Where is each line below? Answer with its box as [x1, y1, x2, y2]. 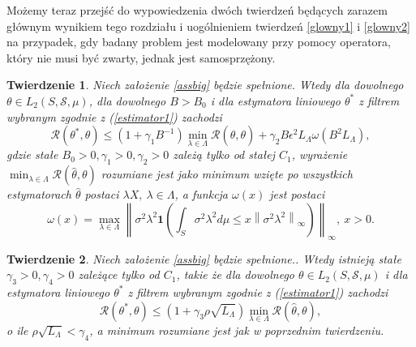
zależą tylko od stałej [173, 146, 275, 163]
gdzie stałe [6, 146, 58, 163]
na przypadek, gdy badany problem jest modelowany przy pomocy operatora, [6, 33, 391, 50]
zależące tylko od [78, 266, 160, 283]
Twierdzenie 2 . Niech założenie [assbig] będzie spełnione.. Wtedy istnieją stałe [6, 250, 401, 267]
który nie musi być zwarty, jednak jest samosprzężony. [6, 49, 276, 66]
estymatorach [6, 186, 71, 203]
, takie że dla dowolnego [176, 266, 295, 283]
